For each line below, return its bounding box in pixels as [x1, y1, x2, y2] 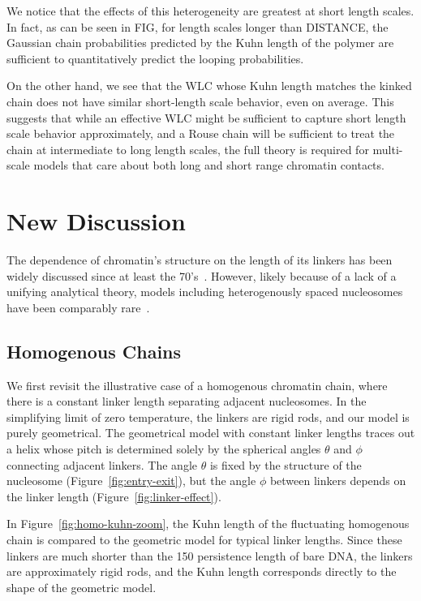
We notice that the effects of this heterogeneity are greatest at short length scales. [6, 2, 415, 19]
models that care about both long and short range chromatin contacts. [33, 157, 384, 174]
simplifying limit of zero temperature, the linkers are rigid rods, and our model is [6, 408, 410, 425]
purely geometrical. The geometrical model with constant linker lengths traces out [6, 424, 415, 441]
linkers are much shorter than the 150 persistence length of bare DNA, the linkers [6, 547, 413, 564]
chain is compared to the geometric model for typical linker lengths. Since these [6, 530, 402, 547]
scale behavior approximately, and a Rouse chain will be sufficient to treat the [6, 125, 395, 142]
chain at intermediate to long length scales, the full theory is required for [6, 140, 369, 157]
